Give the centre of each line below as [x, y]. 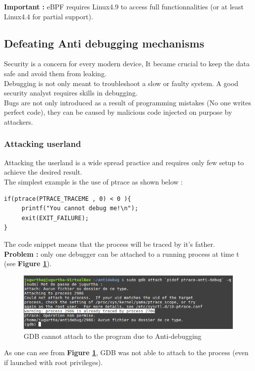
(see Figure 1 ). [28, 263]
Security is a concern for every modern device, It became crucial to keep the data [127, 64]
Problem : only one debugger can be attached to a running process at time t [122, 254]
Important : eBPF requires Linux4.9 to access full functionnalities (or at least [124, 6]
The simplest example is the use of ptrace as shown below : [93, 181]
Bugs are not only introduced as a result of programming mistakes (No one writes [127, 102]
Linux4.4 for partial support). [49, 16]
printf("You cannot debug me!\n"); [80, 209]
